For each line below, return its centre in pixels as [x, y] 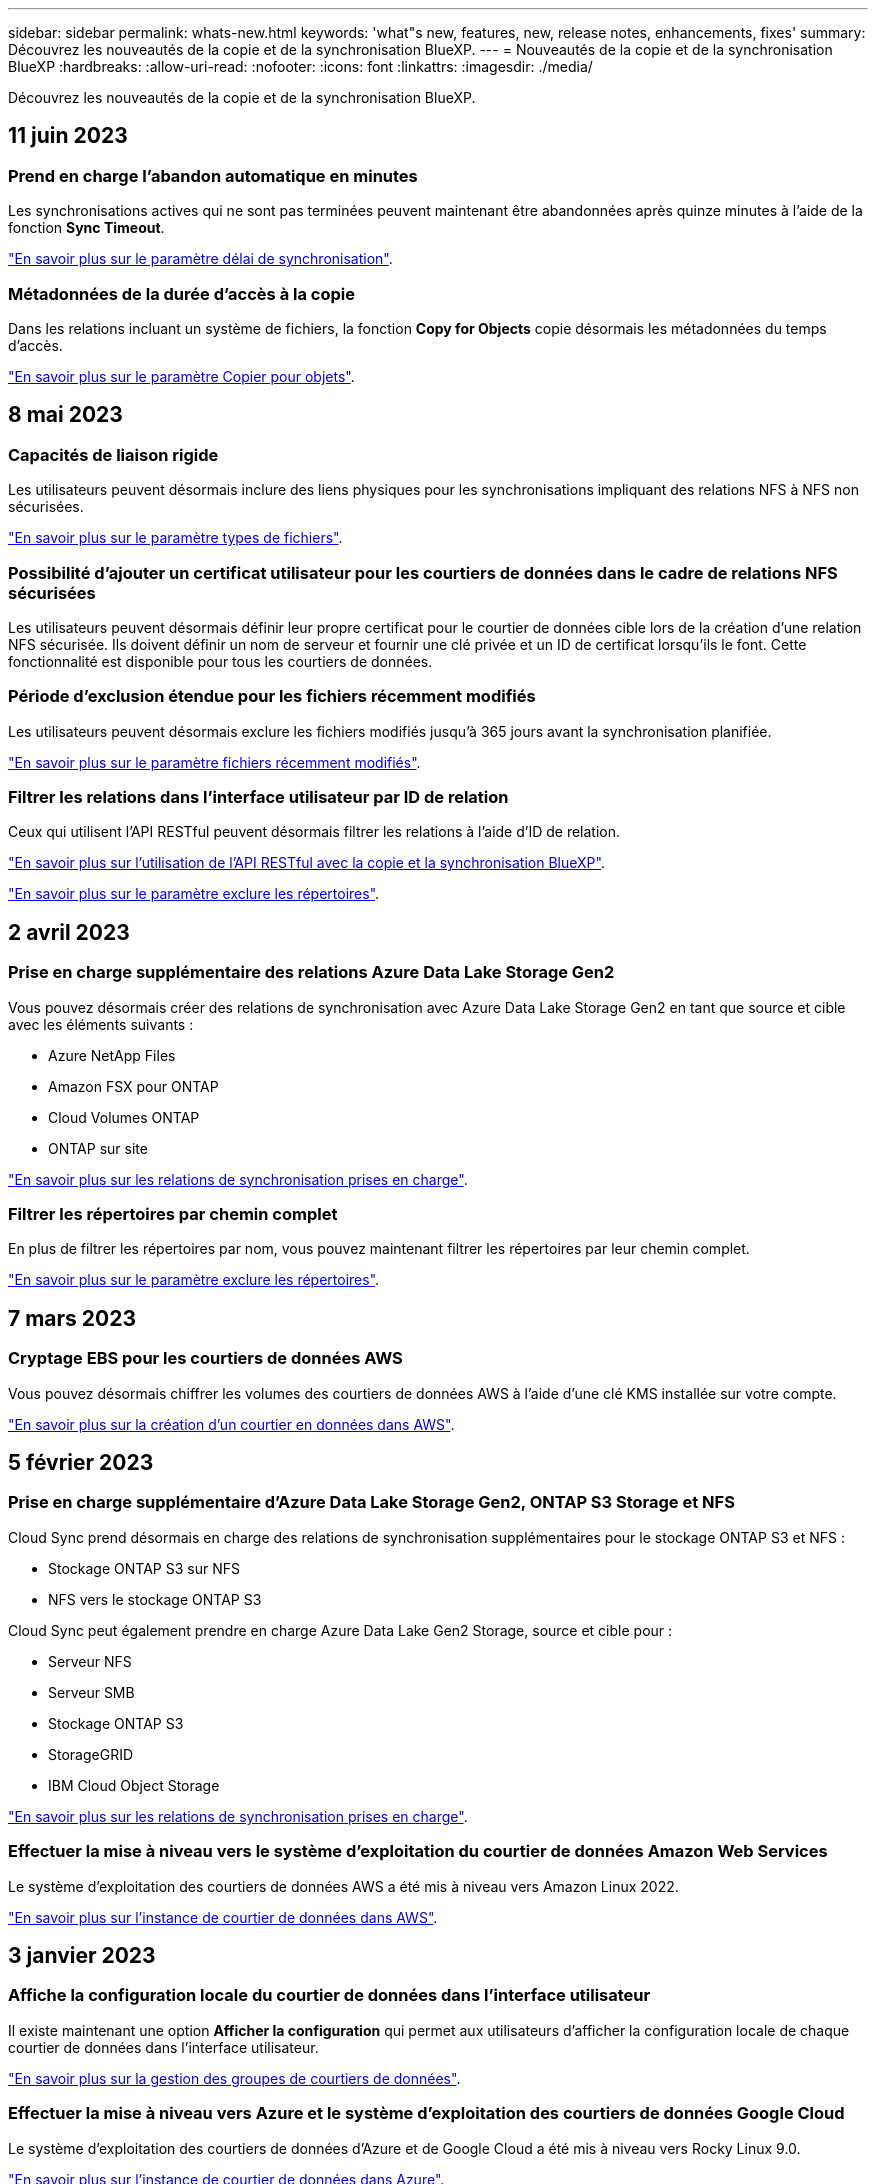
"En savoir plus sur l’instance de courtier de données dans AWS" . [223, 1917]
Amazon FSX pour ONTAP [133, 1086]
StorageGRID [91, 1754]
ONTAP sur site [98, 1148]
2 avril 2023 [69, 932]
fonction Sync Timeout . [86, 228]
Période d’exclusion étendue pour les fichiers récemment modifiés [272, 696]
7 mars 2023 [72, 1318]
